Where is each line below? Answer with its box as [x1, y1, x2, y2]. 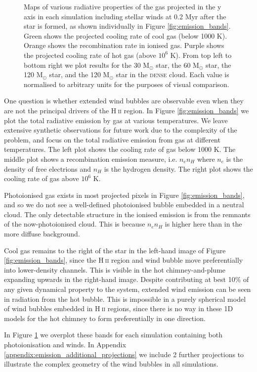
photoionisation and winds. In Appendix [4, 339, 126, 349]
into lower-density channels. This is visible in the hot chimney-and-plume [4, 264, 226, 275]
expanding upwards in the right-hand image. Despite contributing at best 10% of [4, 274, 249, 284]
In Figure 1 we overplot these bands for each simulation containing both [4, 329, 222, 340]
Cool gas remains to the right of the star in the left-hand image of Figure [4, 245, 226, 255]
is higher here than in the [165, 219, 242, 229]
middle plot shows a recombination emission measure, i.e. [4, 153, 177, 164]
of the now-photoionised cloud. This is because [4, 219, 145, 229]
